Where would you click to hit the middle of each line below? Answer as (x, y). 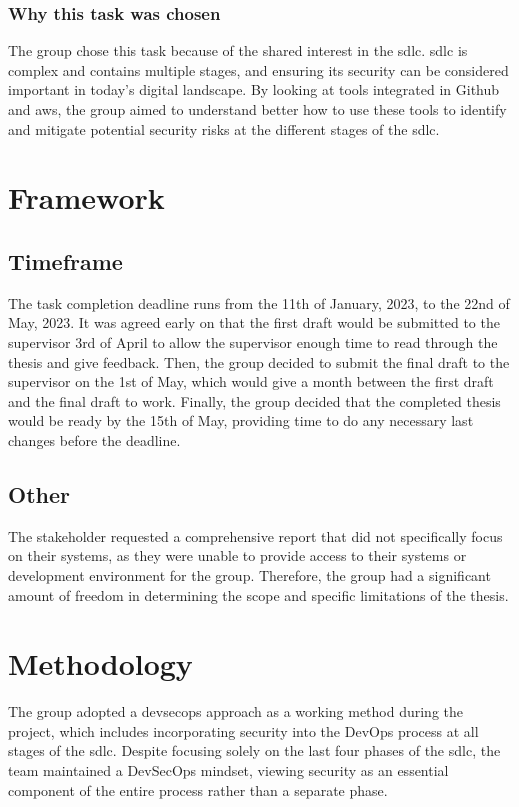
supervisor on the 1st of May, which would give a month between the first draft (251, 381)
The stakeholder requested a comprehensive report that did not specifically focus (255, 535)
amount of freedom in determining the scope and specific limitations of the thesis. (258, 594)
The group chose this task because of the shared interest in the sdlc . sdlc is (238, 50)
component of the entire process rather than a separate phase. (198, 789)
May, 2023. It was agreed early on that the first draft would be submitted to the (254, 322)
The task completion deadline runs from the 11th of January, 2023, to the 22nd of (259, 302)
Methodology (100, 663)
